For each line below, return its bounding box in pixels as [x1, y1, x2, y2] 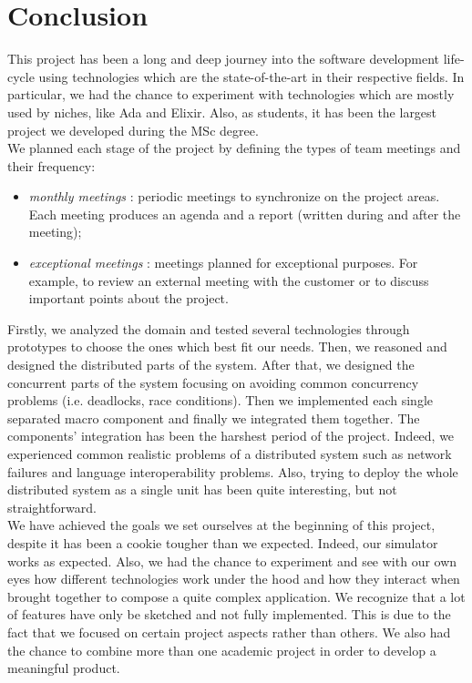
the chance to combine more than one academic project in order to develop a [7, 640, 436, 659]
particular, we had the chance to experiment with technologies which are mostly [7, 85, 455, 104]
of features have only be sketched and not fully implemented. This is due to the [7, 605, 451, 624]
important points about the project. [28, 289, 229, 308]
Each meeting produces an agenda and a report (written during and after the [28, 204, 461, 223]
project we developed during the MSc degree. [7, 120, 259, 139]
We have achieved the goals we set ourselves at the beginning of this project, [7, 515, 436, 535]
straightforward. [7, 497, 97, 516]
